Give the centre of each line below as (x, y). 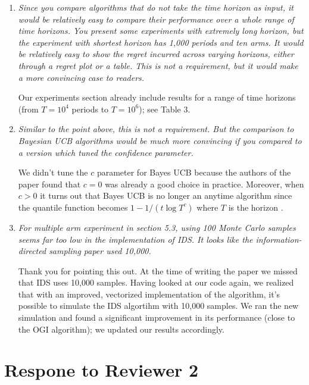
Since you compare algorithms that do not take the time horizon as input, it (156, 7)
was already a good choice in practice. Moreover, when (205, 184)
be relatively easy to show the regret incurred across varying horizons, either (156, 54)
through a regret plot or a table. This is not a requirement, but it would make (158, 65)
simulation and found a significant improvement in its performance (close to (157, 317)
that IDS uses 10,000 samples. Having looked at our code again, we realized (156, 282)
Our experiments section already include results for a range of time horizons (157, 97)
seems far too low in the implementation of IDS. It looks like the (135, 239)
